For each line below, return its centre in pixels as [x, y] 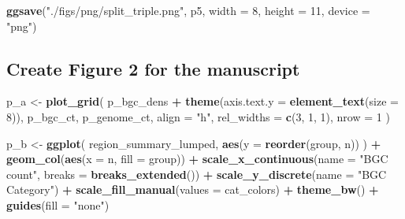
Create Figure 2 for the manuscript [153, 68]
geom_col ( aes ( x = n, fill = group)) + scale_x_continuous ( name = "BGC [197, 159]
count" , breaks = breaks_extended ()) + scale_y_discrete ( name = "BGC [197, 174]
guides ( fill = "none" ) [58, 204]
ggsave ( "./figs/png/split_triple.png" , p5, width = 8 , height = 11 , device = [188, 10]
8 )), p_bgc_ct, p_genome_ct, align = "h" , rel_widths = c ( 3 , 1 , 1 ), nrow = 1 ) [198, 116]
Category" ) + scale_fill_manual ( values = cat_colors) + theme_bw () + [193, 189]
